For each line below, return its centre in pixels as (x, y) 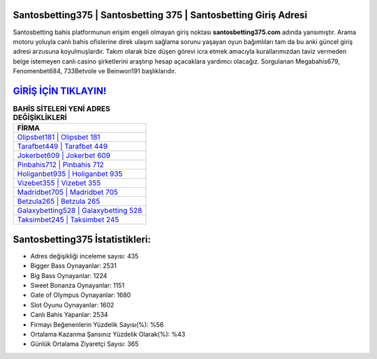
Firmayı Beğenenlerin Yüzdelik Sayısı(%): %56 (97, 324)
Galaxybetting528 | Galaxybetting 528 (80, 211)
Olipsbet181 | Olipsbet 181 (59, 138)
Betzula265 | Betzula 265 (59, 201)
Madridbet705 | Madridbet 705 (68, 192)
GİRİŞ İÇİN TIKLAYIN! (60, 91)
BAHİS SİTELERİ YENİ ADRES (62, 109)
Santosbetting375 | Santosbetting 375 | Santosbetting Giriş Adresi (160, 15)
